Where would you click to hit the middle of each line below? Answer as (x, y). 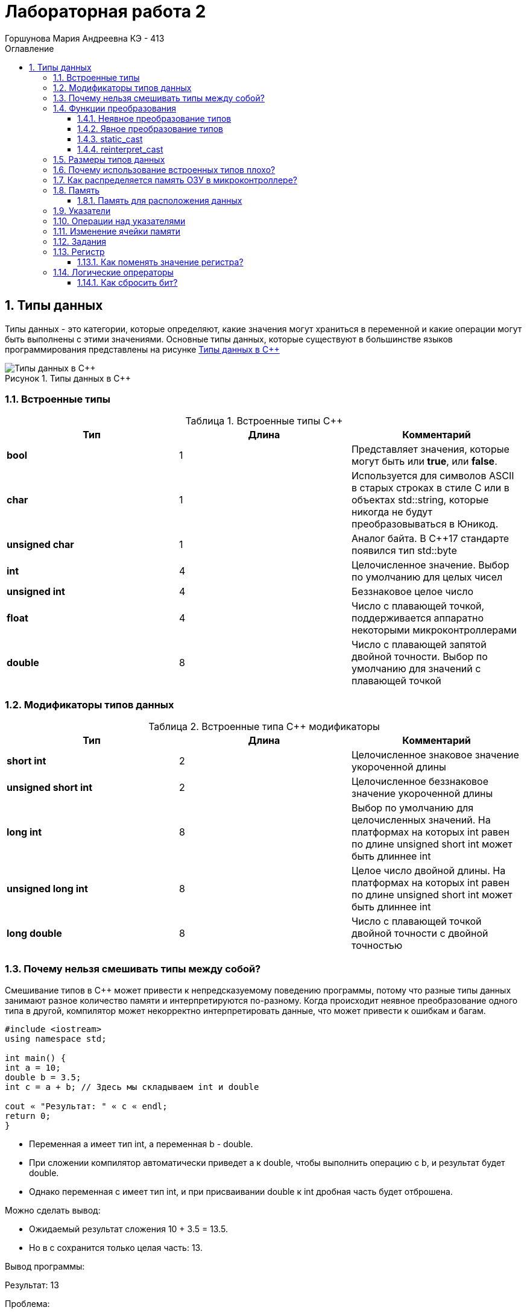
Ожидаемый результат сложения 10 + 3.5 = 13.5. (128, 1229)
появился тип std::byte (404, 551)
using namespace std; (56, 1038)
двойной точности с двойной (420, 934)
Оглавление (30, 48)
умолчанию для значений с (416, 669)
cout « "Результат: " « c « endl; (86, 1106)
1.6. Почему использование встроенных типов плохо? (164, 169)
